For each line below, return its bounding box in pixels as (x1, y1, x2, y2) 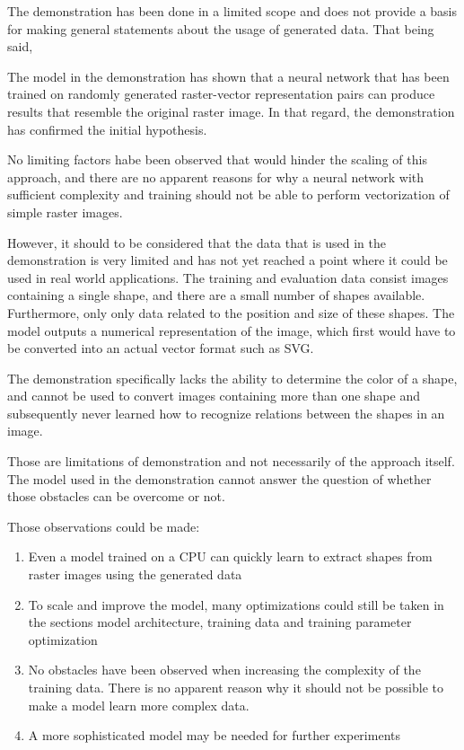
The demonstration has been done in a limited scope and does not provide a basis (7, 2, 458, 20)
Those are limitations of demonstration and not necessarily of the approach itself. (7, 452, 455, 471)
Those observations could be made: (7, 516, 200, 535)
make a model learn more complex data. (28, 695, 250, 714)
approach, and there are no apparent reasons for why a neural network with (7, 167, 425, 186)
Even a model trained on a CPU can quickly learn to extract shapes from (28, 547, 433, 566)
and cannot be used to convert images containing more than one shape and (7, 386, 420, 405)
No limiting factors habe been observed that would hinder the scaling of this (7, 150, 427, 169)
